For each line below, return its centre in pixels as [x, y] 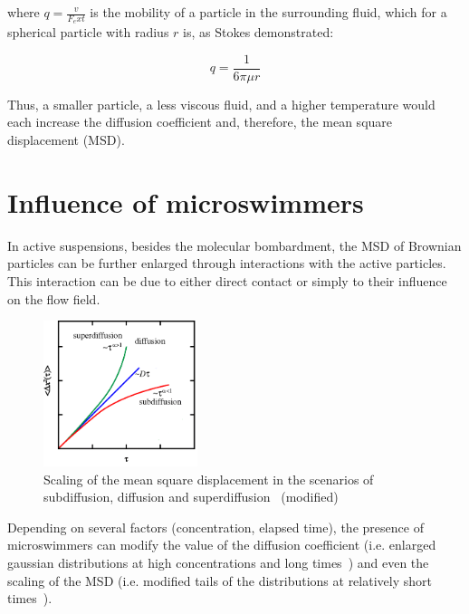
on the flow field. [54, 298]
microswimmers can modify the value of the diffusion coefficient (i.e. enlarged [222, 545]
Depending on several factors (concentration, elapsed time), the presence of [215, 527]
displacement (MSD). [66, 140]
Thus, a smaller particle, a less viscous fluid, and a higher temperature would [221, 104]
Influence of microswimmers [186, 201]
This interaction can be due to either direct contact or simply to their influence [227, 280]
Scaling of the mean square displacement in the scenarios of [209, 479]
